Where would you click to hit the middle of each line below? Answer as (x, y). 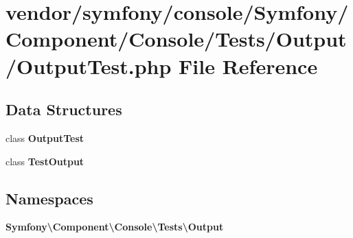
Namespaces (49, 198)
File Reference (248, 66)
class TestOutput (45, 161)
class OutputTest (45, 138)
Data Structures (64, 109)
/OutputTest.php (89, 66)
